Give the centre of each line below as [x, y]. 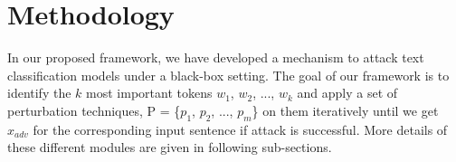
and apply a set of [347, 93]
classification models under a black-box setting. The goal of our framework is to [228, 75]
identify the [39, 93]
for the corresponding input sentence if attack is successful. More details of [240, 129]
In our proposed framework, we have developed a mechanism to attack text [216, 57]
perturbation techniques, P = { [94, 110]
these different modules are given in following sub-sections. [170, 147]
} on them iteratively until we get [345, 110]
